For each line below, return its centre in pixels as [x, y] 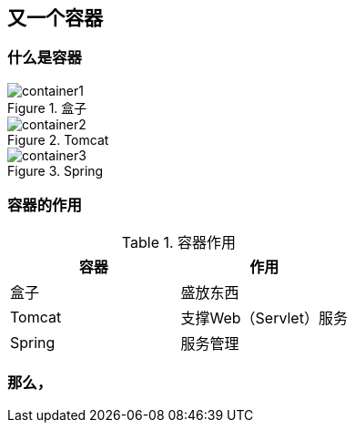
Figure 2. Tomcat [58, 139]
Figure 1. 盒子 [47, 107]
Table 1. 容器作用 [179, 242]
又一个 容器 [55, 18]
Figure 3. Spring [56, 170]
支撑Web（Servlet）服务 [264, 317]
